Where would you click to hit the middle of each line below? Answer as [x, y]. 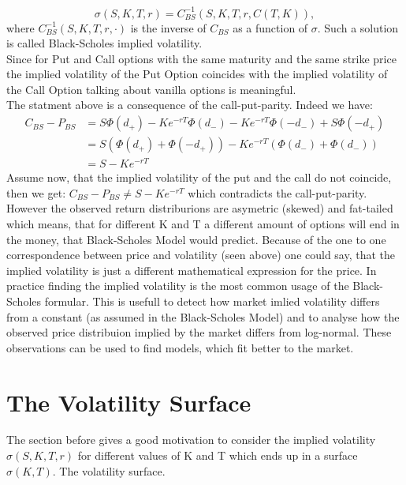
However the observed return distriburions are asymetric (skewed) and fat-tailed [200, 208]
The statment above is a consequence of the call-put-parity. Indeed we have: [190, 105]
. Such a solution [358, 27]
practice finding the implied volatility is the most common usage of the [178, 286]
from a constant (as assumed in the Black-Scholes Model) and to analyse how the [203, 316]
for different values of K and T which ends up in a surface [218, 455]
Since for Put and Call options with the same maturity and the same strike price [201, 58]
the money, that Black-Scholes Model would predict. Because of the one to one [196, 239]
